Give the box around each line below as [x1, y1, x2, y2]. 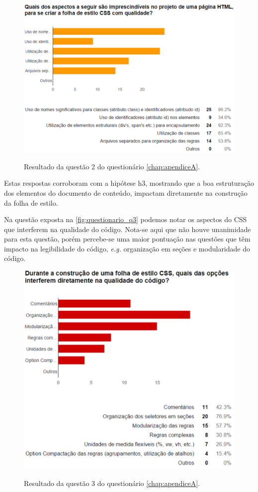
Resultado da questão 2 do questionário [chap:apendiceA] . [24, 161, 200, 171]
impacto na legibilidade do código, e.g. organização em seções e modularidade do [4, 243, 250, 253]
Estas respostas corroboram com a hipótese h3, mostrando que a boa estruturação [4, 178, 255, 188]
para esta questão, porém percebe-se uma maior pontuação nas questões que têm [4, 234, 251, 244]
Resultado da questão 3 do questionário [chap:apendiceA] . [24, 478, 200, 488]
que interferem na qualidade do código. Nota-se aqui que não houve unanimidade [4, 224, 251, 234]
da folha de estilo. [4, 197, 58, 208]
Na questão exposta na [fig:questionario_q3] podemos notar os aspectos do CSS [4, 214, 247, 225]
